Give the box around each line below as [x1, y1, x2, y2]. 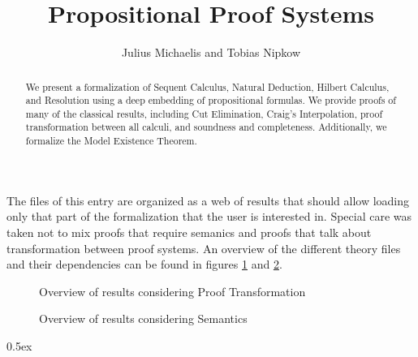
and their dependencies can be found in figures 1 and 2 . [6, 256, 282, 273]
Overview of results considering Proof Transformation [39, 282, 306, 299]
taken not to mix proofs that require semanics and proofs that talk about [6, 223, 372, 240]
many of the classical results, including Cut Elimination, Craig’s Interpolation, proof [25, 106, 383, 120]
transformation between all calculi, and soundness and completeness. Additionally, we [25, 120, 387, 134]
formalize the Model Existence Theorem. [25, 134, 197, 148]
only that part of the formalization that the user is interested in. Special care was [6, 208, 412, 225]
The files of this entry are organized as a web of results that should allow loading [6, 191, 410, 209]
